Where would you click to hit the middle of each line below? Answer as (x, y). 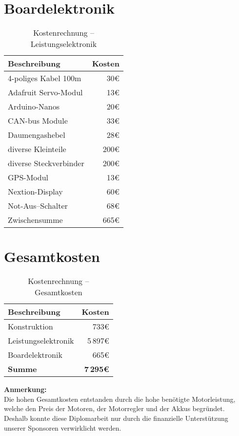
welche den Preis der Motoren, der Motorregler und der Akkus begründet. (114, 408)
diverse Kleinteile (37, 149)
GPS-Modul (28, 177)
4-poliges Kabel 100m (45, 78)
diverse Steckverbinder (46, 163)
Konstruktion (30, 327)
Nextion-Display (35, 192)
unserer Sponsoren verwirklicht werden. (63, 427)
